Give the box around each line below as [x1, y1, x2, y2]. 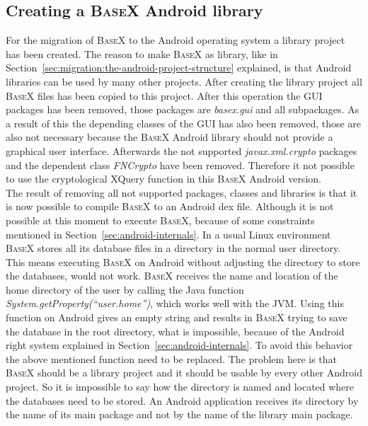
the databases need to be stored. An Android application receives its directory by [6, 393, 359, 408]
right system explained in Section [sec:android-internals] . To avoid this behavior [6, 338, 353, 352]
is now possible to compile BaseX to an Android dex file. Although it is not [6, 199, 334, 214]
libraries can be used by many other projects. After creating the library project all [6, 74, 362, 88]
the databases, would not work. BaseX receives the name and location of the [6, 268, 338, 283]
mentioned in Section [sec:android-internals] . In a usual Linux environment [6, 226, 331, 241]
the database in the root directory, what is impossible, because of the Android [6, 323, 345, 338]
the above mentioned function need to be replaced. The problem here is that [6, 351, 338, 366]
